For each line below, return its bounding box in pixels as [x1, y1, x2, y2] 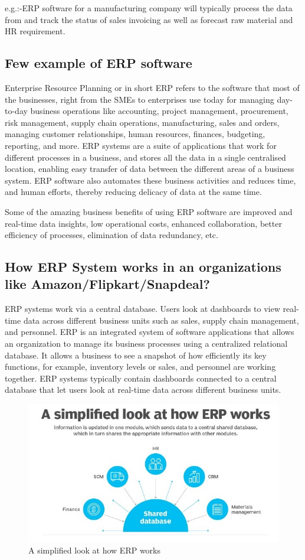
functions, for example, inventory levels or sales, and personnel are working [5, 360, 276, 373]
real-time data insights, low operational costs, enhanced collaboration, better [5, 217, 282, 229]
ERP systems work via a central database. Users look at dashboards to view [5, 302, 280, 315]
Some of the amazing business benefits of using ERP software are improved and [5, 205, 293, 217]
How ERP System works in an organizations [5, 258, 281, 276]
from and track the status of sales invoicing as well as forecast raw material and [5, 13, 293, 25]
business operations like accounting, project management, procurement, [30, 105, 288, 117]
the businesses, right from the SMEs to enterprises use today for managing [5, 93, 274, 105]
